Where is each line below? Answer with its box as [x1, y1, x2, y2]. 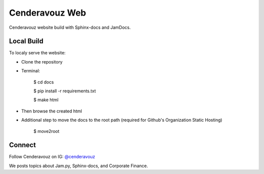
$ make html [33, 97, 59, 103]
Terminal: [21, 68, 40, 74]
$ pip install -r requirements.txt [33, 88, 96, 94]
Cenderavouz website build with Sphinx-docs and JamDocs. [9, 24, 131, 30]
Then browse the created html [21, 108, 83, 114]
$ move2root [33, 128, 60, 134]
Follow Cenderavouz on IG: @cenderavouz [9, 154, 95, 160]
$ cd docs [33, 79, 54, 85]
